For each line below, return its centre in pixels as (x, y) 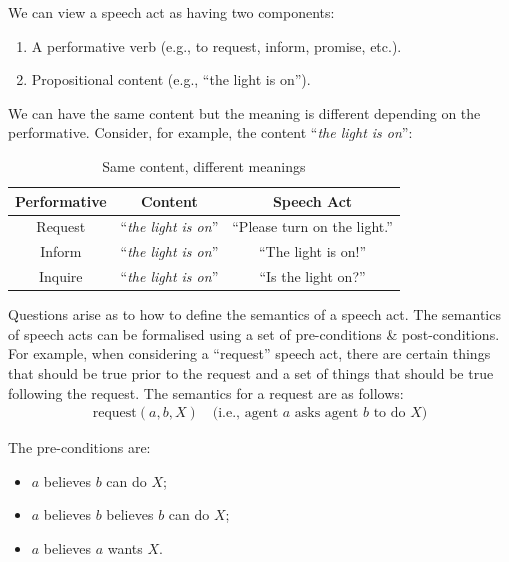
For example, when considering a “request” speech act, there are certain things (249, 353)
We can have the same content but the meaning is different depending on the (244, 112)
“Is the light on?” (312, 276)
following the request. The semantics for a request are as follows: (206, 392)
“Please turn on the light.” (312, 226)
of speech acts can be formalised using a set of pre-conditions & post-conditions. (254, 333)
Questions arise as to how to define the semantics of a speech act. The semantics (254, 314)
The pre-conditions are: (79, 447)
